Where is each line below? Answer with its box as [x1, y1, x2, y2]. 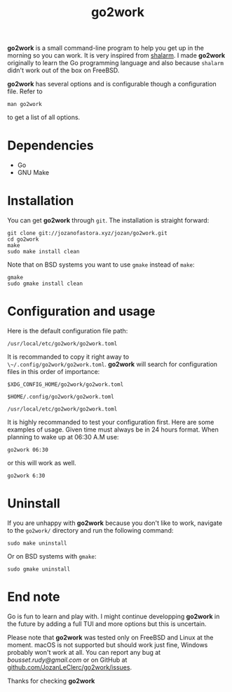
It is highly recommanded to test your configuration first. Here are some [7, 418, 214, 426]
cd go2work [7, 236, 39, 243]
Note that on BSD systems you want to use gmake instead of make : [7, 260, 195, 269]
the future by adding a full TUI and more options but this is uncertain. [7, 619, 207, 628]
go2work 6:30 [7, 472, 46, 479]
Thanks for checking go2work [7, 677, 95, 685]
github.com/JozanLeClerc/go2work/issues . [7, 663, 132, 671]
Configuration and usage [7, 303, 156, 319]
